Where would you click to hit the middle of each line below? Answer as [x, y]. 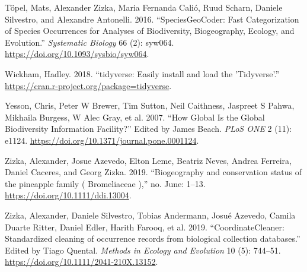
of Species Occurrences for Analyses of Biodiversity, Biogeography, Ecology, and [150, 31]
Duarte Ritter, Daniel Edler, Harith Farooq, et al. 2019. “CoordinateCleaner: [145, 227]
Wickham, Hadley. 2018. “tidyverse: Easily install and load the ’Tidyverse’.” [142, 73]
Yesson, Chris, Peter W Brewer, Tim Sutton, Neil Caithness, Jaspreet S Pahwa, [150, 105]
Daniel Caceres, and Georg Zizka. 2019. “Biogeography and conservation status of [153, 172]
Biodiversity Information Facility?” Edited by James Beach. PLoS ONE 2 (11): [148, 129]
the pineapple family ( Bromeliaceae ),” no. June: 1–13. [105, 183]
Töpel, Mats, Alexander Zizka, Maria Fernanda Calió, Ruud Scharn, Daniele [144, 7]
